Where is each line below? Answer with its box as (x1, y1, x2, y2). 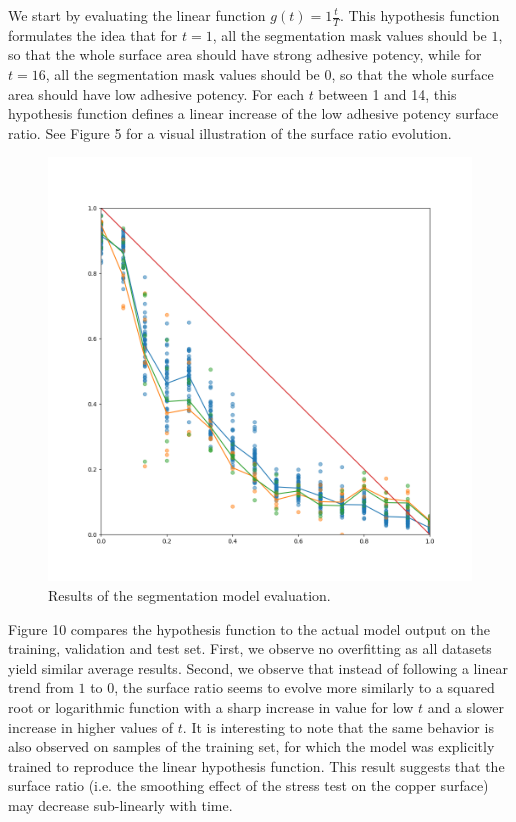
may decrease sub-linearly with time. (8, 794, 233, 815)
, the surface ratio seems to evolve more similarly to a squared (114, 677, 495, 698)
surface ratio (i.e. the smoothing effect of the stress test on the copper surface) (8, 775, 489, 796)
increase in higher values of (8, 716, 174, 737)
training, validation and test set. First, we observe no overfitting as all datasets (8, 638, 492, 659)
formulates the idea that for (8, 24, 178, 45)
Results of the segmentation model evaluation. (48, 584, 331, 605)
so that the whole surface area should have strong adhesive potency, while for (8, 44, 482, 65)
